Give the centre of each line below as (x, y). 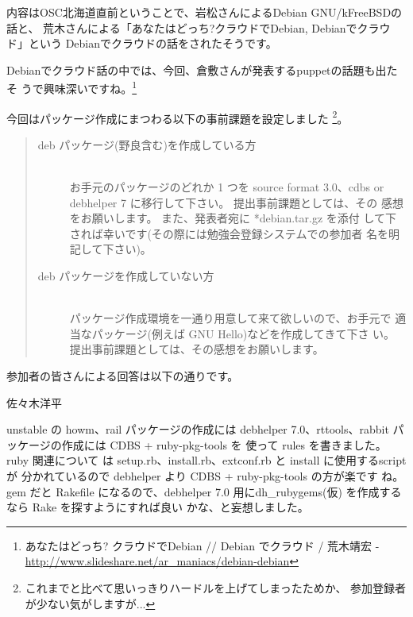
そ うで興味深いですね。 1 (72, 87)
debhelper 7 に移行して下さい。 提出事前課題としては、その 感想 (236, 202)
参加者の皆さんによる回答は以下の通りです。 (123, 376)
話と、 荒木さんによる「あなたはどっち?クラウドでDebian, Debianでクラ (193, 27)
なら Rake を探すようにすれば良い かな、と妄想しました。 (158, 507)
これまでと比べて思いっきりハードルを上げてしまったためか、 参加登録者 (216, 587)
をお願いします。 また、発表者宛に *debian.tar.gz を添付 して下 (233, 218)
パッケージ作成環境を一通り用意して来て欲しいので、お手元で (230, 318)
